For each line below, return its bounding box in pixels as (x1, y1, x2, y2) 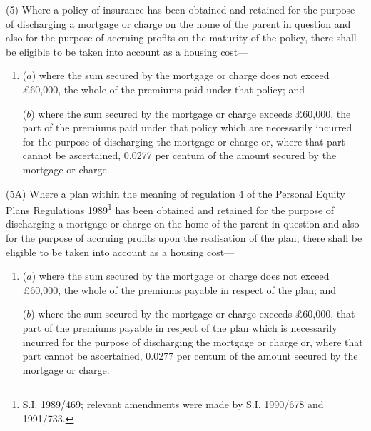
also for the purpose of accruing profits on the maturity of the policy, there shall (6, 30, 357, 45)
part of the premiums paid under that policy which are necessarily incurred (22, 120, 352, 135)
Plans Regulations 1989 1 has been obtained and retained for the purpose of (6, 201, 335, 217)
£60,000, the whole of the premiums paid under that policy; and (22, 81, 305, 96)
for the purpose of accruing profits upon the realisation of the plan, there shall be (6, 230, 362, 245)
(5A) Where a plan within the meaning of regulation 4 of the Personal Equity (6, 186, 345, 201)
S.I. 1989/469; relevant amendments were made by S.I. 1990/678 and (22, 397, 324, 412)
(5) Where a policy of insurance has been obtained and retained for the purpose (6, 2, 355, 16)
